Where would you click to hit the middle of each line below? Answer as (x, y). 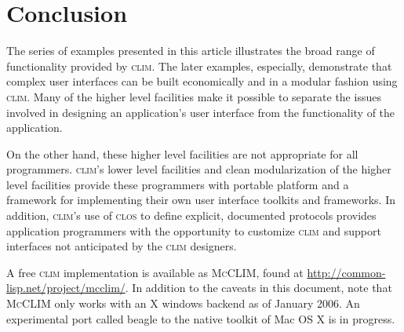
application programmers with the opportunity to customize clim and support (194, 230)
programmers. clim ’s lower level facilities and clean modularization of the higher (199, 169)
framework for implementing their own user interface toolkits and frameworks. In (201, 200)
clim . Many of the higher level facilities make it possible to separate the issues (194, 96)
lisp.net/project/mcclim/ (66, 288)
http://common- (346, 272)
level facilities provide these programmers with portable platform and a (178, 184)
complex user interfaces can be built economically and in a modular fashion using (202, 81)
